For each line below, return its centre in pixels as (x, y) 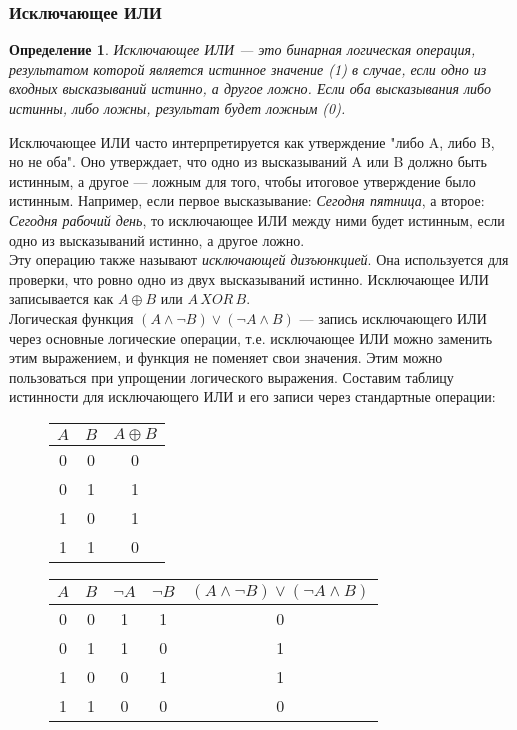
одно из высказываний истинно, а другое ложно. (157, 239)
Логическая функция (71, 317)
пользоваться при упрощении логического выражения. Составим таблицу (231, 376)
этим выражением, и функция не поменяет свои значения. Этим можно (226, 357)
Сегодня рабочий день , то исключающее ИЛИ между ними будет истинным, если (257, 219)
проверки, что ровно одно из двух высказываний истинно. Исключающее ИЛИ (249, 278)
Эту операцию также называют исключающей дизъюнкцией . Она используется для (259, 259)
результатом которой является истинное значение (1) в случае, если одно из (248, 68)
